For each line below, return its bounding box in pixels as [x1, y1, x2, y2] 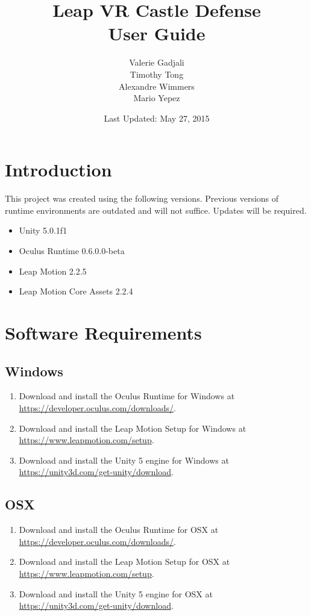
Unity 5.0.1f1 [19, 224, 68, 237]
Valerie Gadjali [129, 56, 184, 69]
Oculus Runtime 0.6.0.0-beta [19, 244, 125, 257]
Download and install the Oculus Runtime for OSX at [19, 523, 219, 536]
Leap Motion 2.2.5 [19, 264, 87, 277]
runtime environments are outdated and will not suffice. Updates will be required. [5, 204, 307, 216]
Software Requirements [5, 320, 202, 344]
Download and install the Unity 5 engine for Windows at [19, 453, 229, 466]
